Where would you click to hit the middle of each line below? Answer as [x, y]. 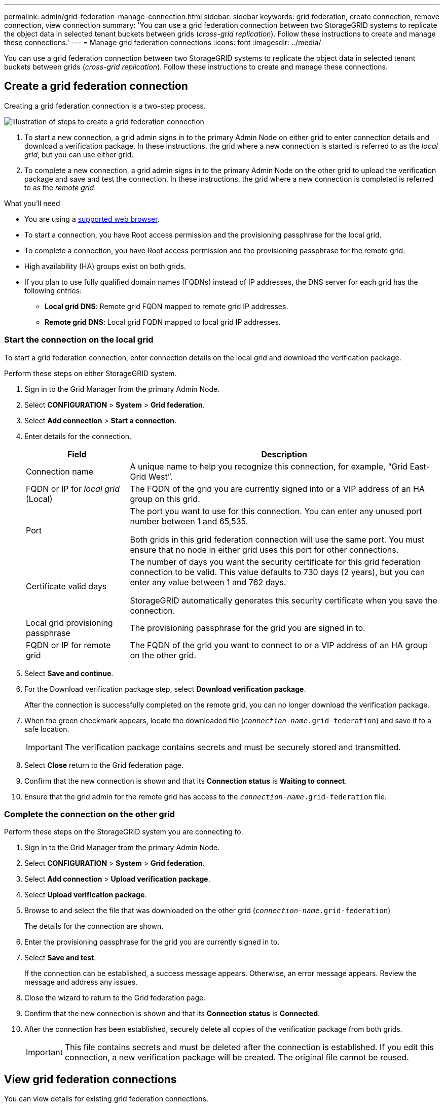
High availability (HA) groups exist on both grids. [105, 266]
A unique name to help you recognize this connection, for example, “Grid [269, 466]
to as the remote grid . [60, 187]
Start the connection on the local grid [79, 340]
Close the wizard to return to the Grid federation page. [115, 998]
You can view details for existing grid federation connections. [106, 1099]
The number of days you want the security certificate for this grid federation [275, 562]
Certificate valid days [66, 586]
